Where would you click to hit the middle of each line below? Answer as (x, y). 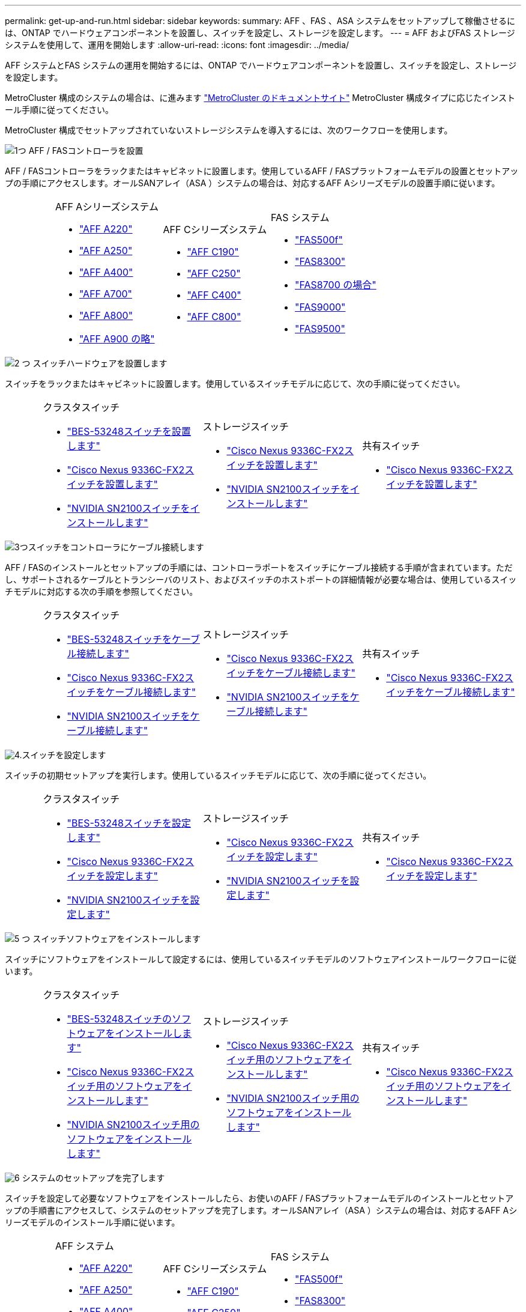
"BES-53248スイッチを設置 (129, 431)
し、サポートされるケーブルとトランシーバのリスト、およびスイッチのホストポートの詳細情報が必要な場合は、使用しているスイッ (261, 579)
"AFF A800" (106, 315)
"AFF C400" (214, 295)
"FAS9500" (320, 329)
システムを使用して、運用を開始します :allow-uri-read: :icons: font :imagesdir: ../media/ (177, 45)
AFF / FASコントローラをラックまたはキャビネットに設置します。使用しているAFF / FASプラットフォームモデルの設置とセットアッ (262, 171)
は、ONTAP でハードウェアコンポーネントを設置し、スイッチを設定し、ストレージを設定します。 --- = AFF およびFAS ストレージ (260, 33)
